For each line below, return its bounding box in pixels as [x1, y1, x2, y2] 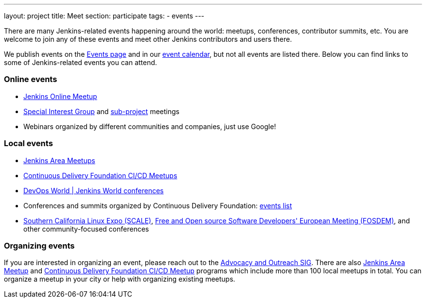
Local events [4, 138, 53, 149]
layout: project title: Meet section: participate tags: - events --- [4, 12, 205, 20]
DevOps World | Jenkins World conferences [23, 186, 164, 195]
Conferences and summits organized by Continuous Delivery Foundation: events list [23, 201, 292, 210]
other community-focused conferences [23, 224, 149, 233]
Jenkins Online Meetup [23, 92, 97, 101]
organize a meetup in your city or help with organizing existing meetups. [4, 275, 235, 284]
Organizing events [4, 240, 75, 251]
